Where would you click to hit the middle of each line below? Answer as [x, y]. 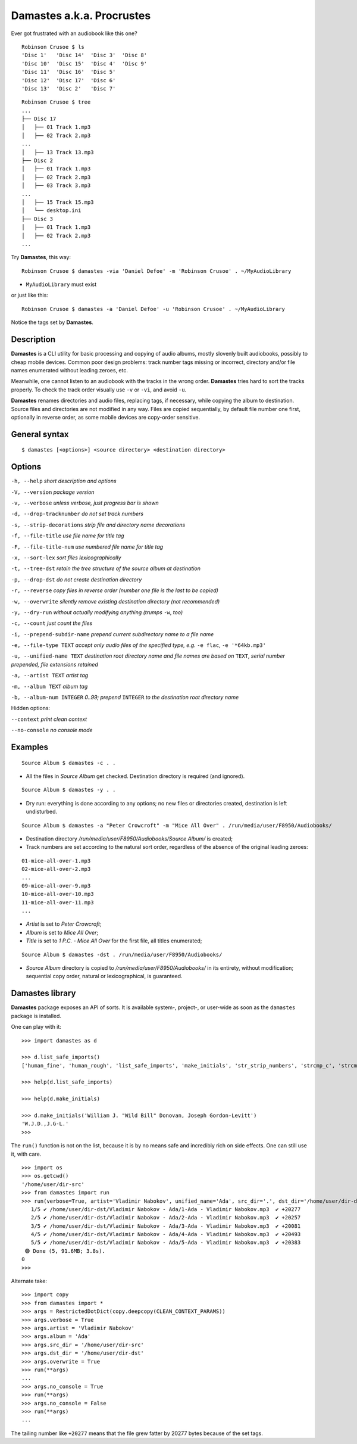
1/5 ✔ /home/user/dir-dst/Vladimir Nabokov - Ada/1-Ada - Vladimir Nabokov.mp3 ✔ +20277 [166, 1209]
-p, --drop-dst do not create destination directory [76, 579]
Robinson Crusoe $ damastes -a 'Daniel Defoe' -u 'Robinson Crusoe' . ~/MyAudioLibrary [154, 309]
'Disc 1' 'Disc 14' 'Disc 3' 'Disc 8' [84, 55]
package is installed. [36, 1016]
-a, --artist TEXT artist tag [50, 676]
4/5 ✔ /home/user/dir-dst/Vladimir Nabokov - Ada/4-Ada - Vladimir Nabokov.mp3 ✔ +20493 [166, 1234]
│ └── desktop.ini [51, 211]
